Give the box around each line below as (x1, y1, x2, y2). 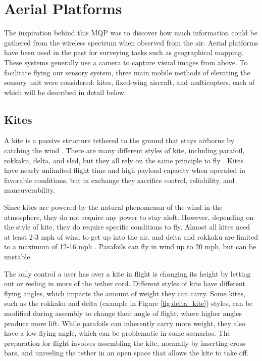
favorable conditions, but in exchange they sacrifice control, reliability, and (4, 174, 235, 185)
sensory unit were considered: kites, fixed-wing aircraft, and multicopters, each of (4, 77, 255, 87)
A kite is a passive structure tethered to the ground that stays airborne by (4, 135, 235, 146)
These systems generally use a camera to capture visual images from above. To (4, 57, 248, 67)
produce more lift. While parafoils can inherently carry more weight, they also (4, 318, 246, 328)
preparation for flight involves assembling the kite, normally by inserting (4, 337, 228, 348)
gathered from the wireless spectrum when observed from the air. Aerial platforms (4, 37, 258, 48)
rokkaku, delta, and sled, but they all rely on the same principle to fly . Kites (4, 155, 244, 165)
